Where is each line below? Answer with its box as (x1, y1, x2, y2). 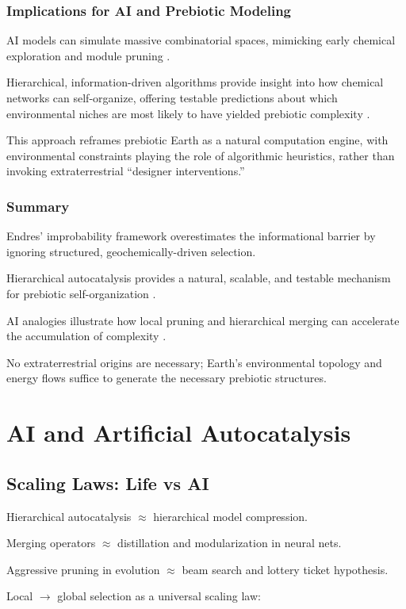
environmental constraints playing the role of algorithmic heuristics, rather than (6, 147, 395, 163)
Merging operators (6, 534, 96, 551)
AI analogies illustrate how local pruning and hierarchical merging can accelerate (6, 312, 400, 328)
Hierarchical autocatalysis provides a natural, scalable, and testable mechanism (6, 270, 391, 286)
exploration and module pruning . (6, 47, 170, 63)
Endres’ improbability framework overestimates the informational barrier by (6, 228, 376, 244)
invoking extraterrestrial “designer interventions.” (6, 163, 245, 179)
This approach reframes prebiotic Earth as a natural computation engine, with (6, 132, 389, 148)
